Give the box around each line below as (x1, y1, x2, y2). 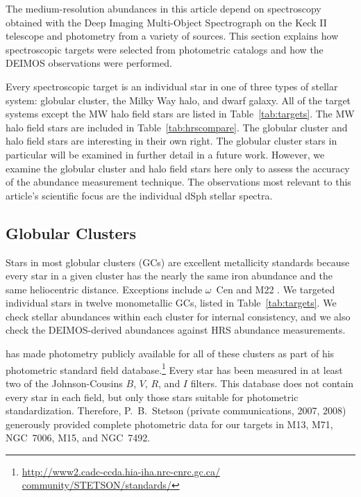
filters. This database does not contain (190, 375, 354, 390)
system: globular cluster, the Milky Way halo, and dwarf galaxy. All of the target (6, 92, 351, 107)
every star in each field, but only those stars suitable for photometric (6, 389, 299, 404)
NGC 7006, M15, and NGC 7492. (6, 430, 151, 445)
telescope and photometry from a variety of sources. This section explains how (6, 28, 339, 43)
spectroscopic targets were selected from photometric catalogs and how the (6, 42, 324, 56)
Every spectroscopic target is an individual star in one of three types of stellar (6, 79, 338, 93)
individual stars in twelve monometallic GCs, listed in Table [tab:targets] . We (6, 295, 337, 310)
